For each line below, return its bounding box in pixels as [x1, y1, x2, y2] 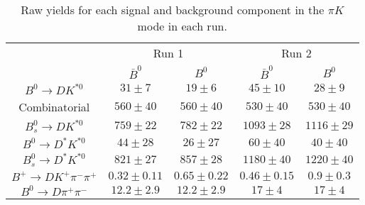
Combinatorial [18, 98, 90, 115]
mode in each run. [137, 18, 227, 34]
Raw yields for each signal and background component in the [21, 1, 325, 18]
